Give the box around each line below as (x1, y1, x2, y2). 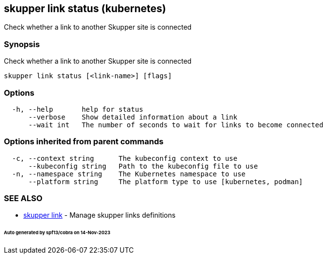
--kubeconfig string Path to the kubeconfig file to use (28, 162, 258, 170)
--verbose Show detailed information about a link (28, 113, 238, 121)
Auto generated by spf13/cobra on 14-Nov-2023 (4, 230, 110, 236)
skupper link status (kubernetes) (4, 2, 166, 15)
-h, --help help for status (12, 105, 143, 113)
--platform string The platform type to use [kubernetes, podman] (28, 177, 303, 186)
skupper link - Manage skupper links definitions (23, 211, 176, 220)
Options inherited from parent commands (4, 137, 164, 147)
